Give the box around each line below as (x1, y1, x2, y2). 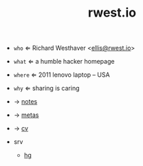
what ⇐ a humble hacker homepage (13, 57, 115, 66)
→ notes (13, 98, 38, 106)
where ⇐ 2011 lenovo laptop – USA (13, 71, 110, 79)
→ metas (13, 111, 39, 119)
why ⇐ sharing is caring (13, 84, 80, 93)
